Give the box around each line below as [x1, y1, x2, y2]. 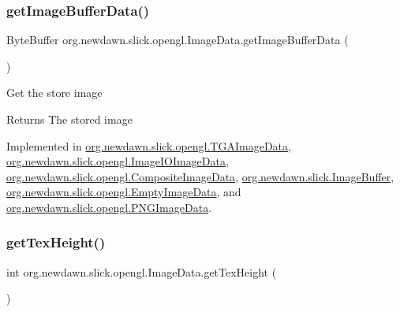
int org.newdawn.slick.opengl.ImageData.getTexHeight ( [6, 263, 277, 280]
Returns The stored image [6, 111, 133, 127]
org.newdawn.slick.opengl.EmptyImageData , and [6, 184, 241, 200]
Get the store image [6, 84, 103, 101]
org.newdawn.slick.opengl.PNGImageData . [6, 199, 212, 215]
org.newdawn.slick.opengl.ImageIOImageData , [6, 153, 229, 169]
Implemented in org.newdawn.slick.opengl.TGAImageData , [6, 137, 291, 154]
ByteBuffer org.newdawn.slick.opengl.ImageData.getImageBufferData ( [6, 32, 349, 48]
